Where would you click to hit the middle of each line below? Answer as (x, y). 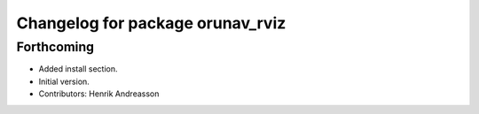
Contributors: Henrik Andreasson (99, 94)
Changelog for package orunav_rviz (151, 23)
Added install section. (78, 69)
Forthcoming (55, 47)
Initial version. (64, 81)
